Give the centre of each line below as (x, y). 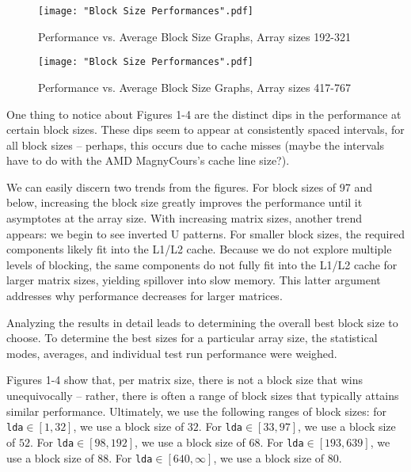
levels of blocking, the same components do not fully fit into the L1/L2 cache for (202, 264)
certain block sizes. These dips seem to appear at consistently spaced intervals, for (205, 129)
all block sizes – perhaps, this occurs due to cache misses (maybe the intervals (196, 145)
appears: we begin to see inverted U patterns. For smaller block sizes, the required (205, 233)
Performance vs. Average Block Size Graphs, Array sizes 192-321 (194, 36)
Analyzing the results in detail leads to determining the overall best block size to (202, 322)
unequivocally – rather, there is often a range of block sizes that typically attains (203, 395)
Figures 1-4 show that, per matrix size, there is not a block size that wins (185, 380)
